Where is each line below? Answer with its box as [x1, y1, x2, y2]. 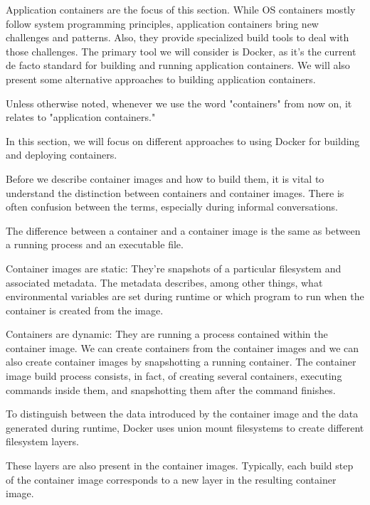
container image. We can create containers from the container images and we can [6, 340, 359, 355]
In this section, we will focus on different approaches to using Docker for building [6, 133, 360, 148]
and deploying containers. [6, 147, 117, 162]
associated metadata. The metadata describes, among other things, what [6, 275, 323, 289]
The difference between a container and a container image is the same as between [6, 223, 361, 238]
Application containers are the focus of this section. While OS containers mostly [6, 2, 356, 16]
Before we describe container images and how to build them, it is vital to [6, 171, 324, 186]
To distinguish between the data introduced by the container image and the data [6, 406, 359, 421]
